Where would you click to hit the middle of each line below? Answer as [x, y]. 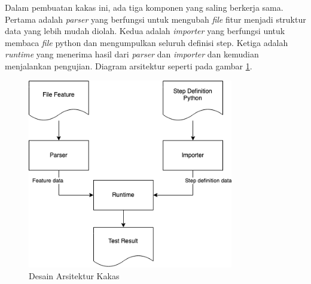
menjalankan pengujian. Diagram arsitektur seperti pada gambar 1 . [129, 65]
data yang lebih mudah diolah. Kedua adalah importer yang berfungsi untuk [145, 31]
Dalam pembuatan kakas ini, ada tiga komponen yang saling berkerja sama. [144, 7]
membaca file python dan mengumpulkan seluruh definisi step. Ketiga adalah [147, 42]
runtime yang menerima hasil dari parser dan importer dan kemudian [132, 54]
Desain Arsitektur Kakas [74, 275]
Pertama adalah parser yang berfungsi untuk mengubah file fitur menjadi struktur [155, 19]
